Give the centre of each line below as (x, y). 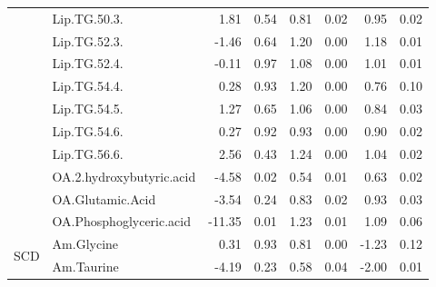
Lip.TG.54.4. (88, 86)
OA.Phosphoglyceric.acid (121, 221)
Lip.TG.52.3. (88, 40)
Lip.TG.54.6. (88, 130)
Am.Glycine (85, 244)
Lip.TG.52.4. (88, 63)
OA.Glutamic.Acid (104, 198)
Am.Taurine (85, 267)
